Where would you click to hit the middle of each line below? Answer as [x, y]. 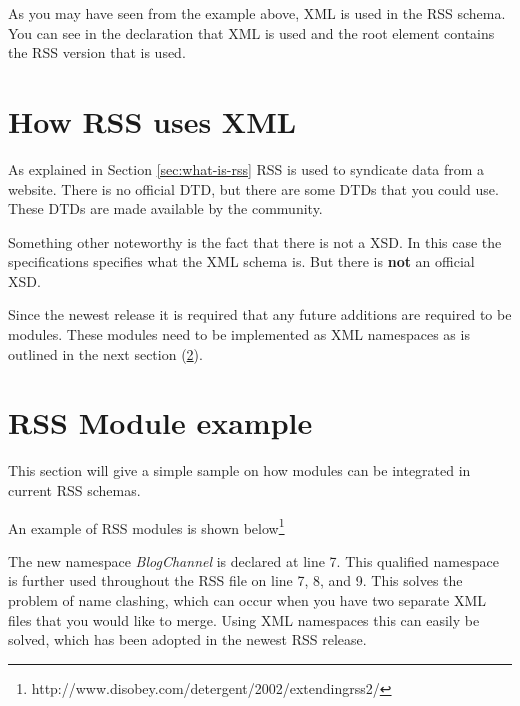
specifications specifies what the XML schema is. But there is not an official [241, 261]
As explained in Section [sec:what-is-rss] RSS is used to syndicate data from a [246, 168]
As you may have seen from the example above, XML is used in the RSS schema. [257, 13]
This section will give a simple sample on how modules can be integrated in [239, 470]
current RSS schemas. [74, 489]
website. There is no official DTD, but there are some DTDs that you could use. [253, 188]
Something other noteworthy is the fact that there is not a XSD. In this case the [255, 241]
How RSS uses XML [152, 120]
